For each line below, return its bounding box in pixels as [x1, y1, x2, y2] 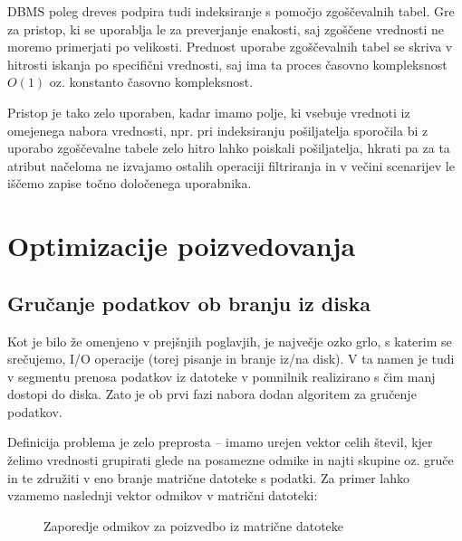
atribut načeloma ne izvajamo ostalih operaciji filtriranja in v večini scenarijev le [7, 156, 455, 175]
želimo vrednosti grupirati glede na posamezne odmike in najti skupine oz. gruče [7, 451, 454, 470]
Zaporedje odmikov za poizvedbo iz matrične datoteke [43, 516, 344, 535]
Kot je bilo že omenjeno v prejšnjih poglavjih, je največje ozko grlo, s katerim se [7, 331, 452, 350]
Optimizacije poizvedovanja [7, 227, 356, 264]
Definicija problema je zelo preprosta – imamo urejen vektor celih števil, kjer [7, 432, 433, 451]
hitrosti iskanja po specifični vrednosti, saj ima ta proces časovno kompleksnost [7, 54, 448, 73]
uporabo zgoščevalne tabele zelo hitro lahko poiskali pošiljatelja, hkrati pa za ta [7, 138, 450, 157]
